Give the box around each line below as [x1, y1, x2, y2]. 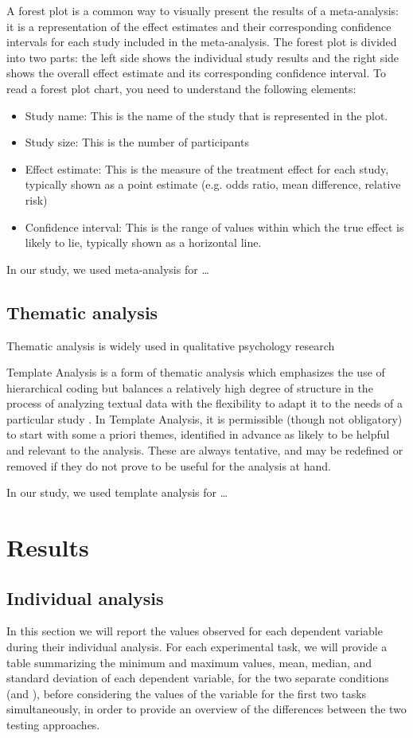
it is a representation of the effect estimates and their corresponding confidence [6, 18, 392, 34]
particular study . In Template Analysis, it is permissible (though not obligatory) [6, 410, 403, 427]
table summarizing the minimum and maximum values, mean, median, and [6, 654, 372, 670]
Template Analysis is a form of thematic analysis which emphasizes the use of [6, 364, 385, 381]
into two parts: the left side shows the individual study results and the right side [6, 49, 399, 65]
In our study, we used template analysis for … [6, 484, 228, 501]
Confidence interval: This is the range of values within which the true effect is [25, 218, 404, 235]
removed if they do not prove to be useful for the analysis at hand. [6, 457, 331, 474]
